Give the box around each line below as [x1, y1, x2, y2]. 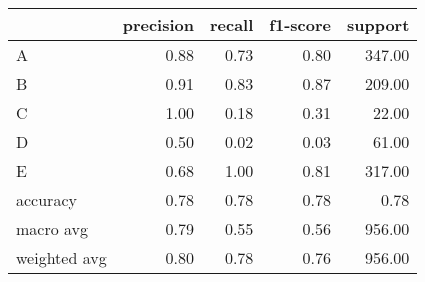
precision [122, 13, 194, 36]
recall [209, 13, 254, 36]
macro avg [16, 217, 89, 240]
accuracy [16, 188, 77, 211]
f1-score [269, 13, 331, 36]
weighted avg [16, 246, 107, 269]
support [346, 13, 410, 36]
